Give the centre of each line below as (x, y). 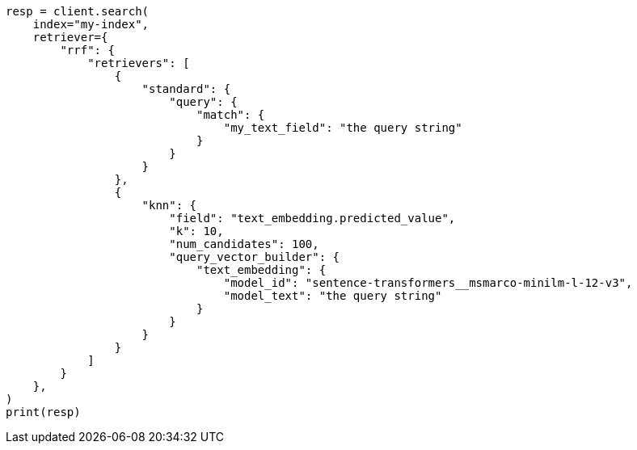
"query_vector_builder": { (255, 257)
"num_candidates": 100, (244, 244)
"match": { (231, 115)
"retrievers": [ (139, 63)
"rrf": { (87, 50)
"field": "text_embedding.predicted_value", (312, 218)
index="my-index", (91, 24)
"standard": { (186, 89)
